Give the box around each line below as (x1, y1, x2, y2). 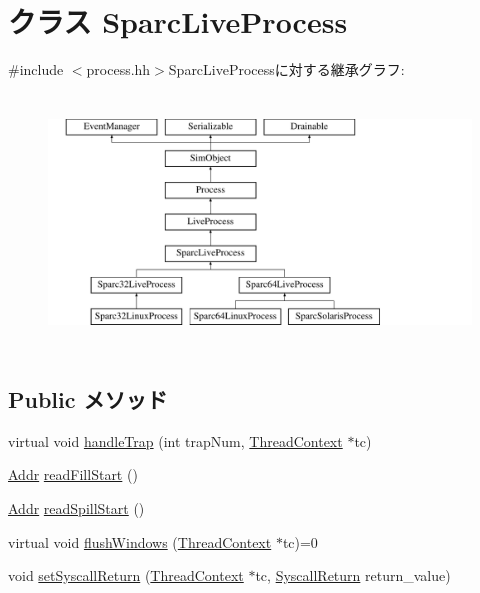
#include (8, 59, 64, 80)
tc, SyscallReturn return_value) (255, 565, 451, 586)
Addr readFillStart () (8, 464, 138, 485)
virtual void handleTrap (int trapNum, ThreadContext (8, 430, 343, 451)
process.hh (86, 59, 151, 80)
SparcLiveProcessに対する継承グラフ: (168, 59, 405, 80)
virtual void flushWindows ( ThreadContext (8, 531, 272, 552)
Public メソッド (8, 383, 168, 414)
